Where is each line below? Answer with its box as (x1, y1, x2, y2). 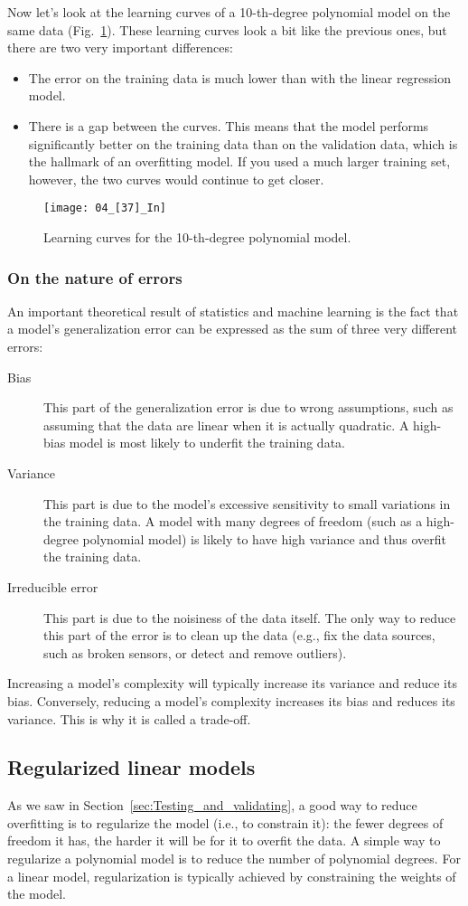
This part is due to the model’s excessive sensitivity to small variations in (43, 494, 451, 513)
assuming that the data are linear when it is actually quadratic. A (43, 415, 409, 434)
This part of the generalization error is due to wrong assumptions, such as (43, 398, 454, 417)
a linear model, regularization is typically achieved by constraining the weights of (7, 866, 456, 885)
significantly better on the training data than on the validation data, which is (28, 134, 458, 153)
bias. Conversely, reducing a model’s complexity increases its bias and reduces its (7, 691, 455, 710)
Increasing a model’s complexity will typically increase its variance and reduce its (7, 674, 457, 693)
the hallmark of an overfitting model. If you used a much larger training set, (28, 152, 451, 171)
